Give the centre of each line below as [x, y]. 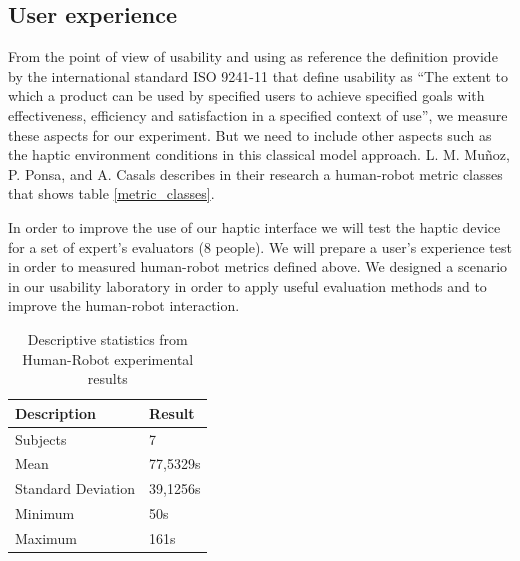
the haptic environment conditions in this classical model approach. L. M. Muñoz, [259, 154]
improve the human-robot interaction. [124, 305]
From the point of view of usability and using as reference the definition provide [253, 56]
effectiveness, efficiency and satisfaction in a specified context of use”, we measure [258, 114]
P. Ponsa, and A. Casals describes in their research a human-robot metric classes [255, 173]
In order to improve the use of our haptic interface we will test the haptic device [254, 226]
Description [56, 412]
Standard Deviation [75, 488]
